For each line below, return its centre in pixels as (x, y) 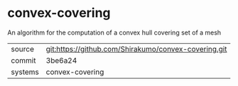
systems (25, 72)
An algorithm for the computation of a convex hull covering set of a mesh (114, 32)
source (22, 49)
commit (23, 60)
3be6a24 (61, 60)
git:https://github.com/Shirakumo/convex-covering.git (136, 49)
